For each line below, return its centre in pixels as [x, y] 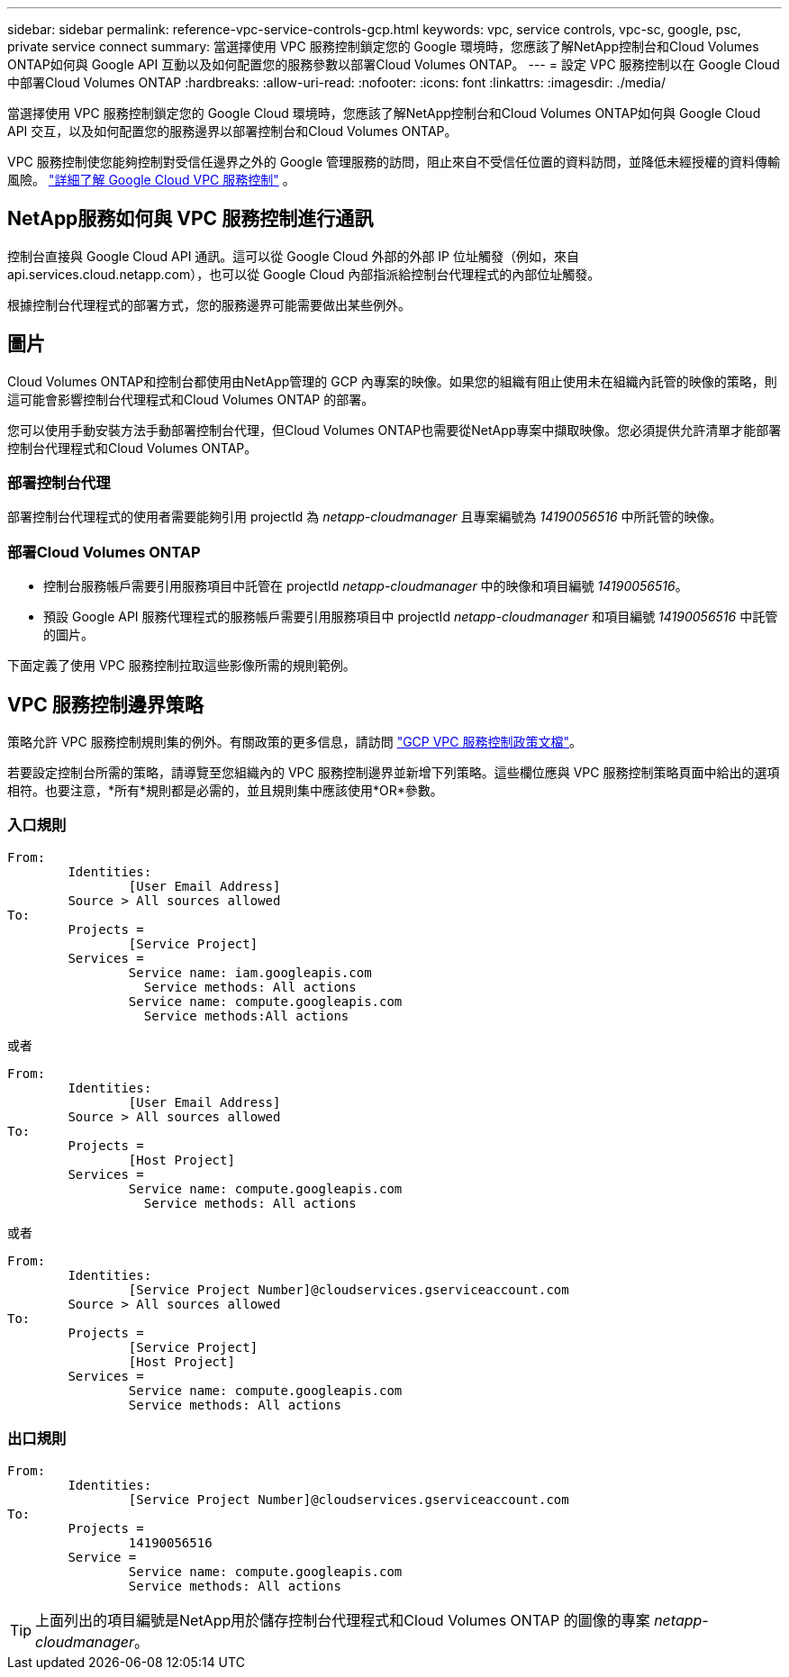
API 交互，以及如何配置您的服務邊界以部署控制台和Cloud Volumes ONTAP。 [232, 131]
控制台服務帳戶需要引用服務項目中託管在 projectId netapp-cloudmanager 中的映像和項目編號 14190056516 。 [366, 586]
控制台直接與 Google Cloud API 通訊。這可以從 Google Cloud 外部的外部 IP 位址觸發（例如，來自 [293, 256]
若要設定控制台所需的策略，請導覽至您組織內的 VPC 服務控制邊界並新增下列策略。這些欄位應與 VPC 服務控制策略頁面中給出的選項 [394, 773]
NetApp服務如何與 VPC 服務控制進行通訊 [190, 219]
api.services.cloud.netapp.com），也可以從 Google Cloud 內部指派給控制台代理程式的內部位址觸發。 [304, 274]
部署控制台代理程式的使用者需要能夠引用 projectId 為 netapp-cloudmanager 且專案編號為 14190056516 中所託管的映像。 [365, 517]
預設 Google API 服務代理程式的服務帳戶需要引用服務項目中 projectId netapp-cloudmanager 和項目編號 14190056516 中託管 [411, 617]
